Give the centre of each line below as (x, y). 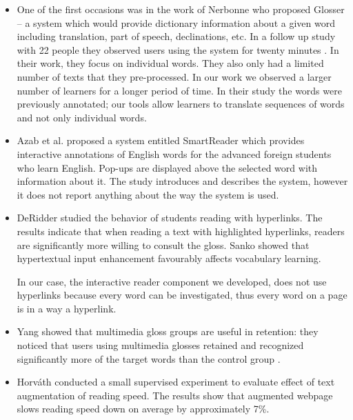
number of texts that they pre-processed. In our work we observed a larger (174, 76)
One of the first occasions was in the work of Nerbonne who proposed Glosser (181, 9)
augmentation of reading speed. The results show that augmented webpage (175, 395)
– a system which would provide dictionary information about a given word (176, 22)
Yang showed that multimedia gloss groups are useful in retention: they (168, 331)
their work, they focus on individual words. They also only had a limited (170, 63)
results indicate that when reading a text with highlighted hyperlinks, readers (181, 231)
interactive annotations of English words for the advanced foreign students (174, 153)
